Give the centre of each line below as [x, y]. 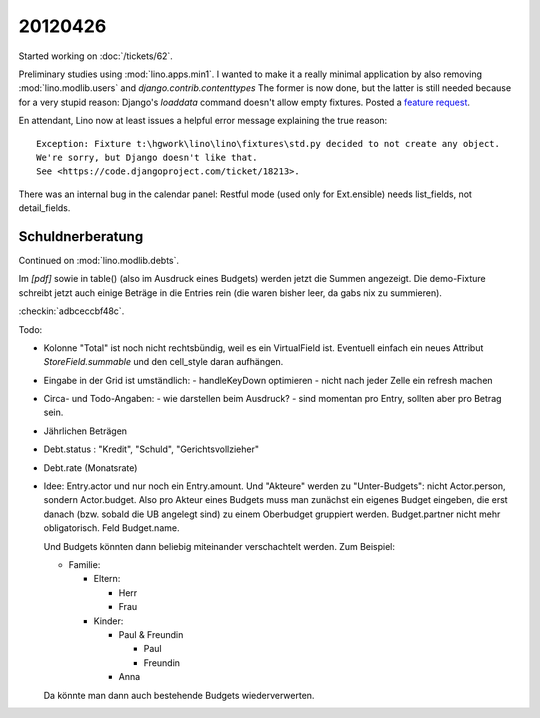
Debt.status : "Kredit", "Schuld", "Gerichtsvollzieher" [151, 449]
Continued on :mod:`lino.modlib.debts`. [99, 260]
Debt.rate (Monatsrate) [90, 467]
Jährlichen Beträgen [85, 431]
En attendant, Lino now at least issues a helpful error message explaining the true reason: [203, 121]
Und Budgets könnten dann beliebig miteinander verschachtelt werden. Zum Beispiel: [219, 546]
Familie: [84, 564]
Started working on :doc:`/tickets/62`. [96, 56]
